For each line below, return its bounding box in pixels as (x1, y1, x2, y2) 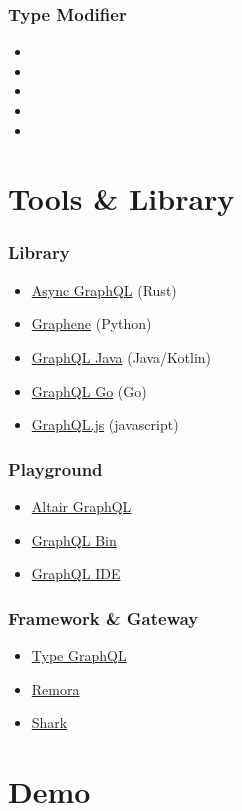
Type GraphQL (31, 644, 127, 665)
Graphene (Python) (31, 313, 152, 334)
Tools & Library (8, 178, 235, 219)
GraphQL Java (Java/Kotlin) (31, 346, 212, 367)
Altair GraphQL (31, 495, 132, 516)
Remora (31, 678, 80, 699)
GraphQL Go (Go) (31, 380, 147, 401)
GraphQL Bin (31, 529, 117, 550)
